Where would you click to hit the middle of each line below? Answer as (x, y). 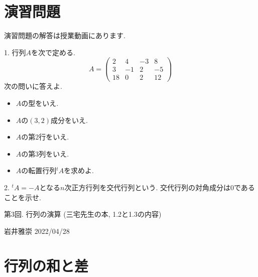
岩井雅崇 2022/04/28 (37, 231)
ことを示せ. (23, 197)
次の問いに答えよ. (33, 86)
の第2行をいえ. (45, 137)
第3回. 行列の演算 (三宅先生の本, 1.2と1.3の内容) (83, 214)
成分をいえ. (69, 120)
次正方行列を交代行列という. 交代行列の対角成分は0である (160, 187)
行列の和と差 (46, 265)
